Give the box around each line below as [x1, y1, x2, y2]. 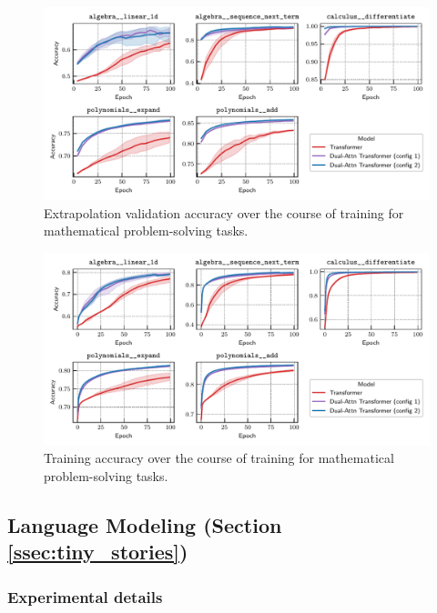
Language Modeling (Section [7, 510, 282, 538]
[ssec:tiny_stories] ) [7, 538, 188, 566]
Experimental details [7, 585, 163, 608]
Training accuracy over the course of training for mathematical [44, 448, 394, 467]
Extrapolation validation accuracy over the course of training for [44, 203, 404, 222]
